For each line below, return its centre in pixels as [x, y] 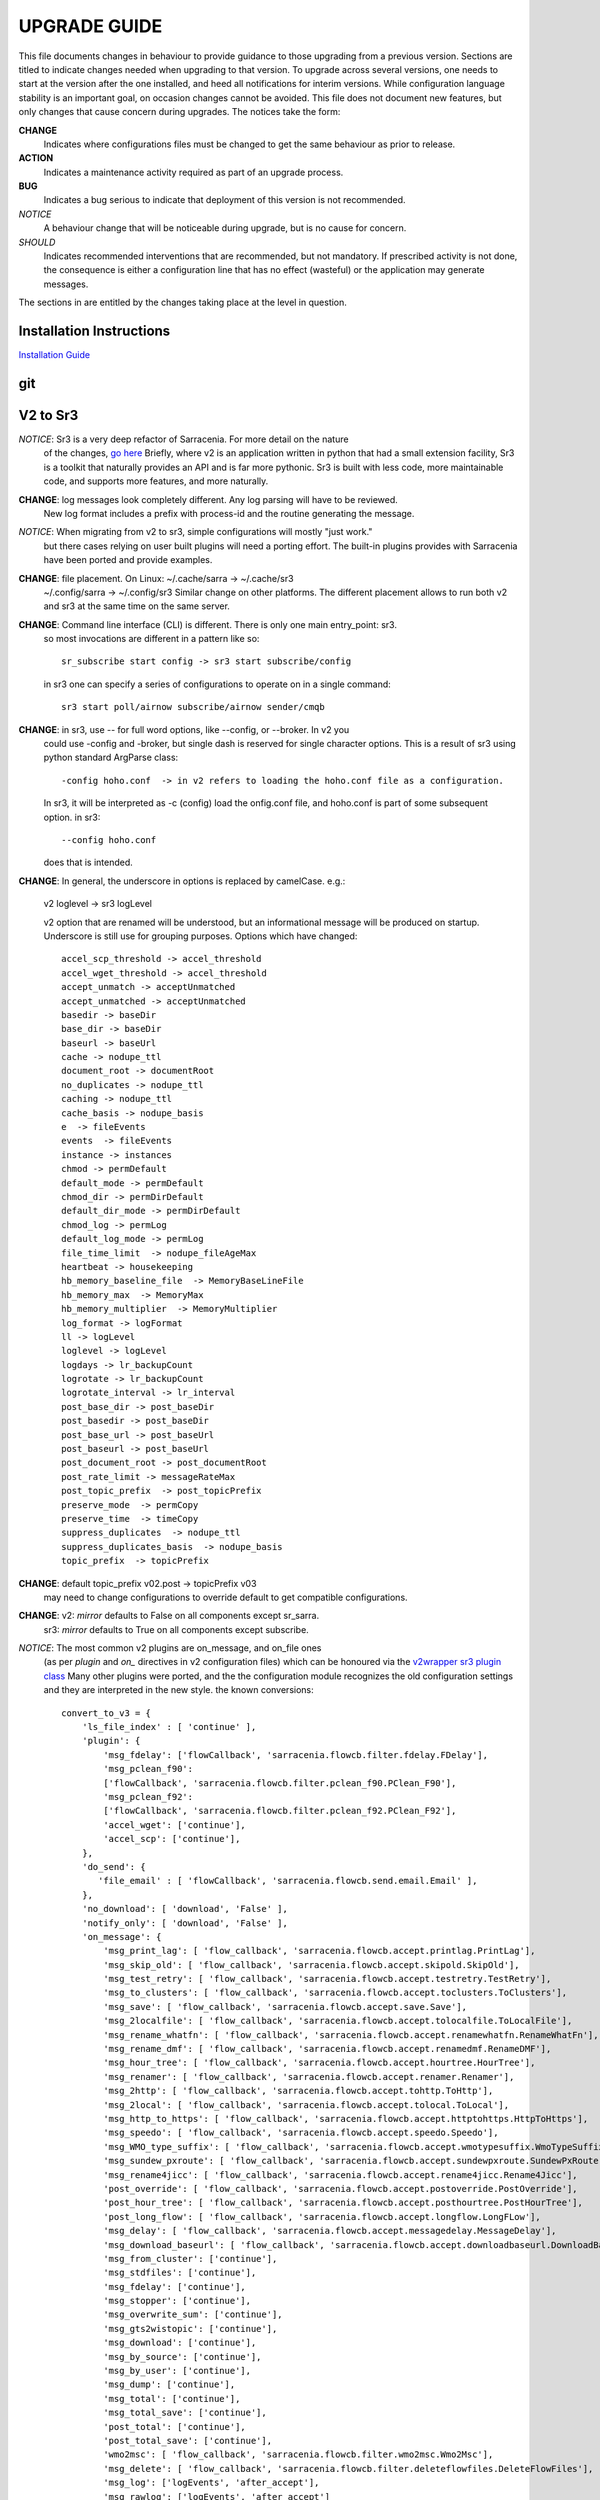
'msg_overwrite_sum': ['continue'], [193, 2314]
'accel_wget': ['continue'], [175, 1824]
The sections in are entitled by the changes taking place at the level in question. [182, 302]
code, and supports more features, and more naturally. [156, 481]
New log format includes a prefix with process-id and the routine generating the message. [229, 513]
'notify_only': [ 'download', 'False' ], [185, 1923]
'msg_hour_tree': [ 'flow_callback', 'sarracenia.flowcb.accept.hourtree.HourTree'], [319, 2063]
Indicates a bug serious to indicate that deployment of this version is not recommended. [224, 200]
